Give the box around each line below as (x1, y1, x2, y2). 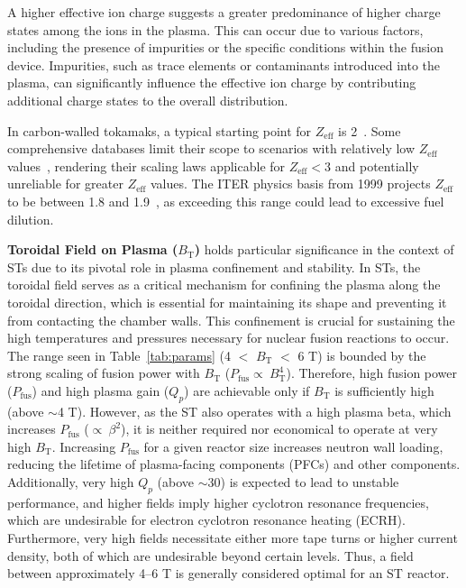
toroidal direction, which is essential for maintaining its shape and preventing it (7, 292, 447, 311)
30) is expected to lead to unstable (207, 473, 399, 492)
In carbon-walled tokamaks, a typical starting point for (7, 121, 312, 140)
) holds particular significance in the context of (194, 240, 454, 259)
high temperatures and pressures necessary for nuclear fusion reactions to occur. (7, 328, 450, 347)
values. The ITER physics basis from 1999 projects (150, 174, 431, 193)
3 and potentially (324, 156, 419, 175)
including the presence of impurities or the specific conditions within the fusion (7, 38, 443, 57)
